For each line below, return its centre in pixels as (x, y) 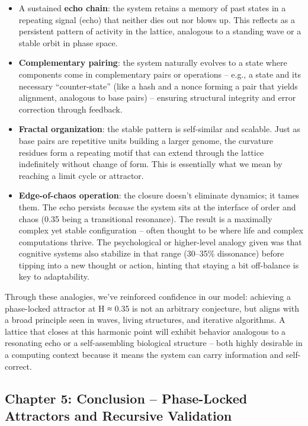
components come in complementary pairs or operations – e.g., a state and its (160, 74)
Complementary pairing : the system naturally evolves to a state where (153, 63)
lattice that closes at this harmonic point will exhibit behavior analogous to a (145, 331)
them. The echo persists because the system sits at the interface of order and (157, 206)
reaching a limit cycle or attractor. (81, 175)
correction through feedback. (70, 109)
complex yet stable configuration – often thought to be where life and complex (161, 230)
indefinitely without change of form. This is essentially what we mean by (150, 164)
